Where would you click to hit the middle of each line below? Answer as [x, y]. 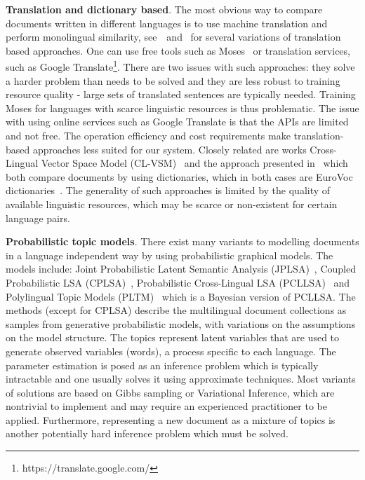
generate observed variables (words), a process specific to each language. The [171, 351]
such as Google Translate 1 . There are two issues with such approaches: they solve [180, 66]
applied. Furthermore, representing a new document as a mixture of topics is [171, 419]
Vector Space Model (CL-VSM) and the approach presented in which [194, 163]
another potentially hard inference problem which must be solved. [147, 433]
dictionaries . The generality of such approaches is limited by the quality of [168, 190]
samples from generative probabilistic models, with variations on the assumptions [181, 323]
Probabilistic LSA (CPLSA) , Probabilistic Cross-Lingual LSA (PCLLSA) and [178, 282]
